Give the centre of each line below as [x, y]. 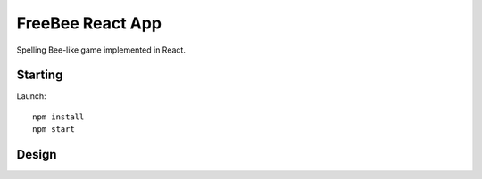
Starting [40, 75]
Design [37, 155]
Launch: [31, 96]
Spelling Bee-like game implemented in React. [101, 50]
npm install [58, 117]
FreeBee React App [89, 23]
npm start [54, 130]
